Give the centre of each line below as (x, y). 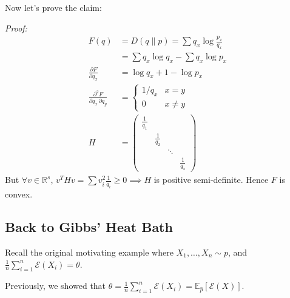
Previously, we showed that (56, 286)
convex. (19, 194)
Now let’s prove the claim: (53, 7)
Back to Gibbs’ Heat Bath (89, 227)
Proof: (16, 28)
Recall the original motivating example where (89, 252)
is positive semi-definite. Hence (211, 180)
